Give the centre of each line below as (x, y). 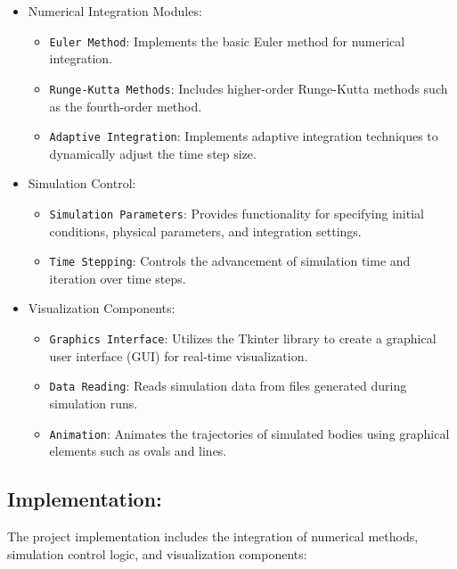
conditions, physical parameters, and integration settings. (205, 231)
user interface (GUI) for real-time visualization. (179, 355)
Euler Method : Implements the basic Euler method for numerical (227, 41)
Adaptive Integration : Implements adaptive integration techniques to (244, 136)
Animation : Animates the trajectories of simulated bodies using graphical (249, 433)
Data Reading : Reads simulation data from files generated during (228, 386)
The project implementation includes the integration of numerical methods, (213, 536)
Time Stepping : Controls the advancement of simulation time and (230, 261)
